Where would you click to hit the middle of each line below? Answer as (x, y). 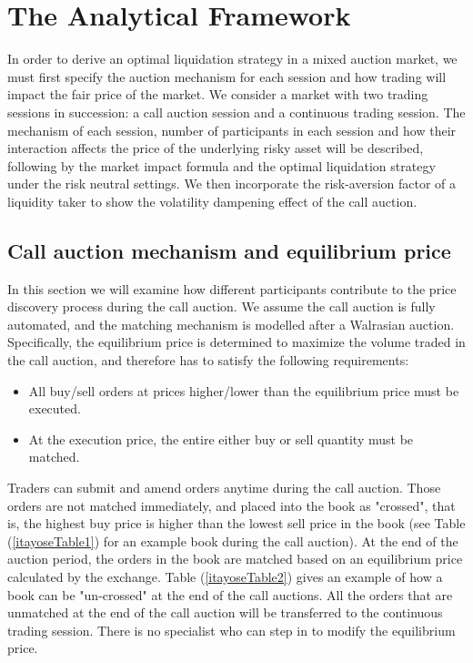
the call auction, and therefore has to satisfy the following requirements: (208, 360)
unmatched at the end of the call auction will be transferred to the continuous (225, 612)
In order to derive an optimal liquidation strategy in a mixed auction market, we (232, 59)
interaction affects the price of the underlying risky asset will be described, (216, 148)
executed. (55, 408)
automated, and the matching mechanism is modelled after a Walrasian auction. (231, 324)
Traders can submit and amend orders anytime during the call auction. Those (224, 488)
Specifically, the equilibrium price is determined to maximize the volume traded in (236, 342)
